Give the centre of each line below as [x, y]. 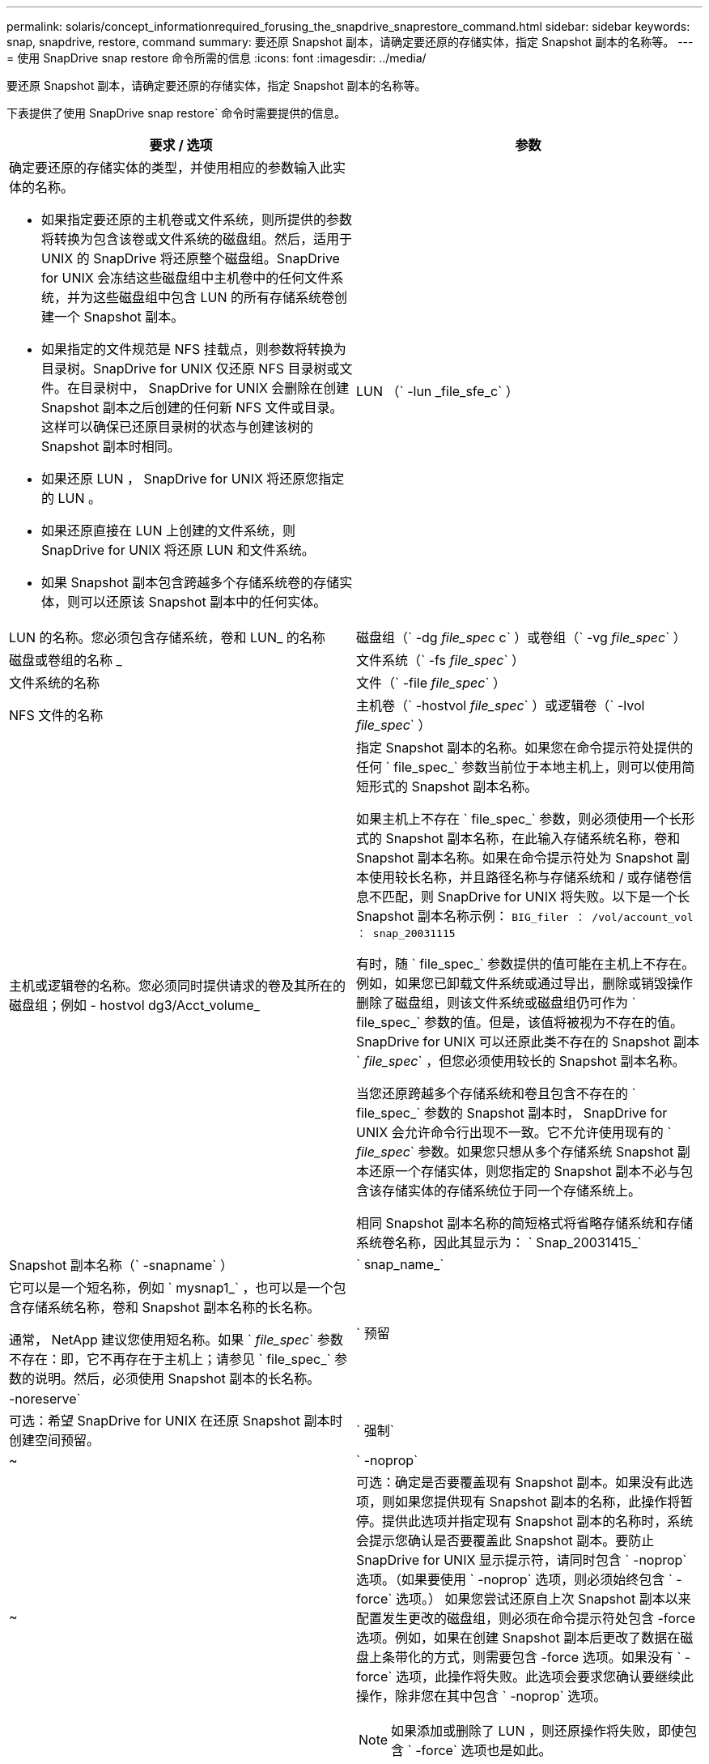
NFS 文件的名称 [56, 715]
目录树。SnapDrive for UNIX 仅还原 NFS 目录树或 [191, 369]
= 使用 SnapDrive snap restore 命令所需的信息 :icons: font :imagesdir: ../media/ [217, 58]
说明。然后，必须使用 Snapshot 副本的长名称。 [178, 1378]
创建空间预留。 [55, 1440]
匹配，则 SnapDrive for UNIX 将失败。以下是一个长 [536, 897]
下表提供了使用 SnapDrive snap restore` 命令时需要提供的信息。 [176, 113]
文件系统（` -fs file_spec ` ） [441, 660]
